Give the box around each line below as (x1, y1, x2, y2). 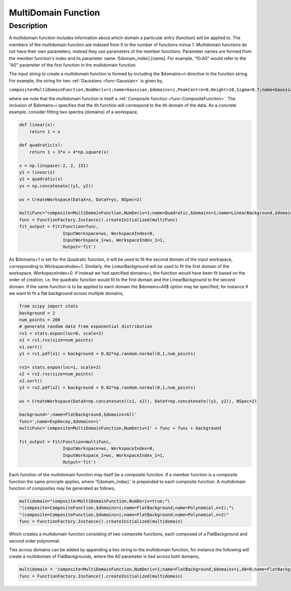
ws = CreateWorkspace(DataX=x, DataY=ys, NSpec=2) (19, 197, 143, 202)
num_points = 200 (19, 317, 61, 323)
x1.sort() (19, 344, 43, 350)
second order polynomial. (9, 538, 60, 544)
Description (9, 21, 48, 30)
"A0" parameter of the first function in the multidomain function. (9, 62, 137, 68)
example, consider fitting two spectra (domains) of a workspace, (9, 109, 138, 115)
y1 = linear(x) (19, 170, 55, 175)
